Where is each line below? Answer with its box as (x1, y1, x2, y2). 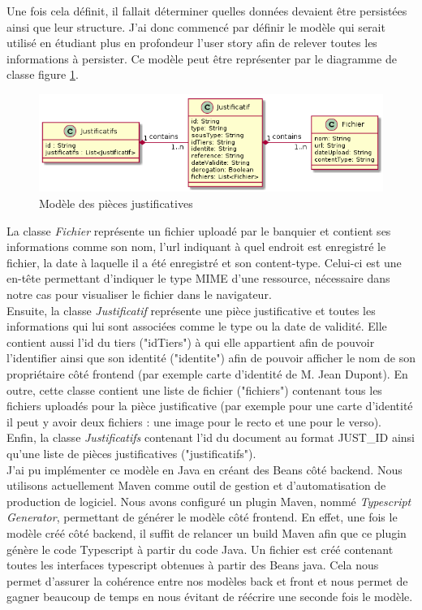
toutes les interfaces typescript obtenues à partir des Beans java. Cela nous (6, 556, 379, 573)
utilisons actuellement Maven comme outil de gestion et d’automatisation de (6, 477, 386, 494)
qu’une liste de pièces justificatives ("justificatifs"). (6, 444, 256, 461)
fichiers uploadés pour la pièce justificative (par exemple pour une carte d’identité (6, 397, 413, 414)
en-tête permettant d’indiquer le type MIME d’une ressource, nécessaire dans (6, 270, 390, 287)
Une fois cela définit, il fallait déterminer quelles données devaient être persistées (6, 2, 407, 19)
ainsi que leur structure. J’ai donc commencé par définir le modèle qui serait (6, 18, 385, 35)
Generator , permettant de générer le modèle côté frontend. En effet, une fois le (6, 508, 398, 526)
